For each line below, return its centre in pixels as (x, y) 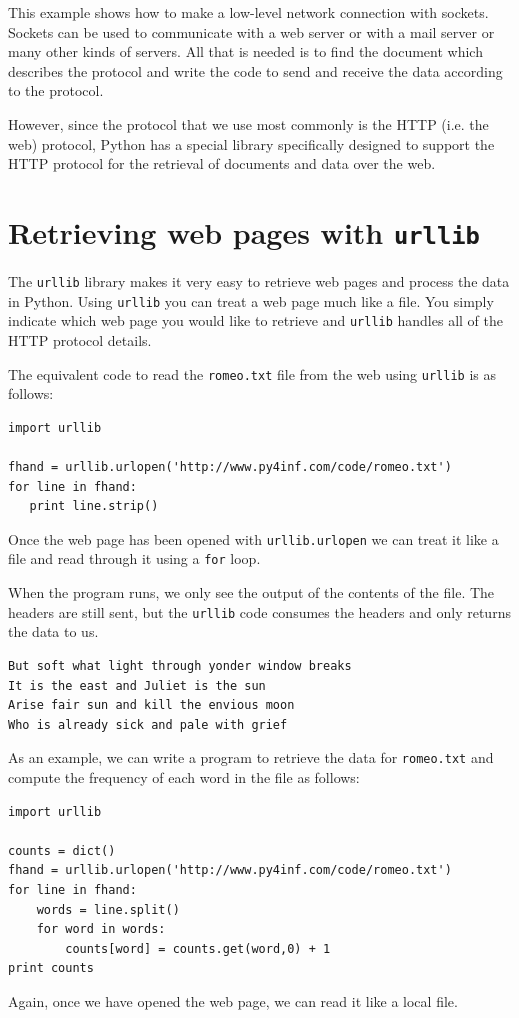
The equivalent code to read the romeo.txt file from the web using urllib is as (252, 373)
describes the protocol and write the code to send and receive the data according (255, 70)
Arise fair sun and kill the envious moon (151, 705)
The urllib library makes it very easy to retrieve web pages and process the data (259, 281)
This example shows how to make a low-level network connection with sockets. (248, 12)
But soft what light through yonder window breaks (180, 665)
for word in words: (101, 929)
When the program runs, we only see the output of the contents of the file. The (251, 592)
